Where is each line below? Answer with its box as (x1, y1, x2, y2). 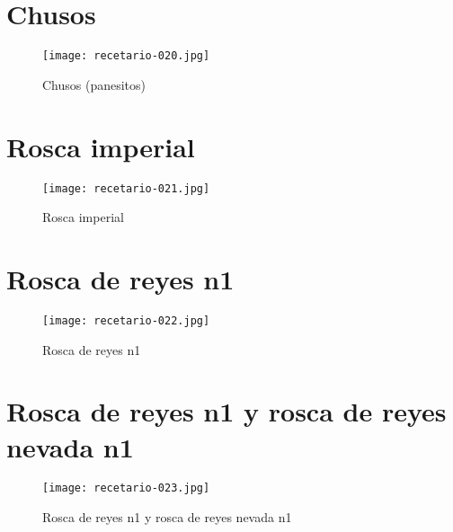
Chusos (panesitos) (42, 75, 147, 93)
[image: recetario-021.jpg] (42, 182, 210, 195)
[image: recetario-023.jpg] (42, 482, 210, 495)
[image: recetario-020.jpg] (42, 49, 210, 63)
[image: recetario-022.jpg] (42, 314, 210, 327)
